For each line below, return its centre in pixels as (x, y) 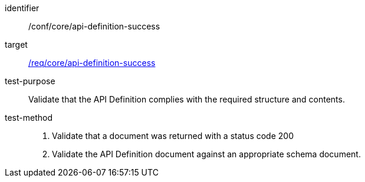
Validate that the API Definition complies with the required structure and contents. (187, 99)
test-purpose (30, 81)
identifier (22, 8)
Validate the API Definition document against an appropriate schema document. (206, 154)
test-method (29, 118)
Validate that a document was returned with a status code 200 (173, 136)
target (16, 44)
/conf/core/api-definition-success (94, 26)
